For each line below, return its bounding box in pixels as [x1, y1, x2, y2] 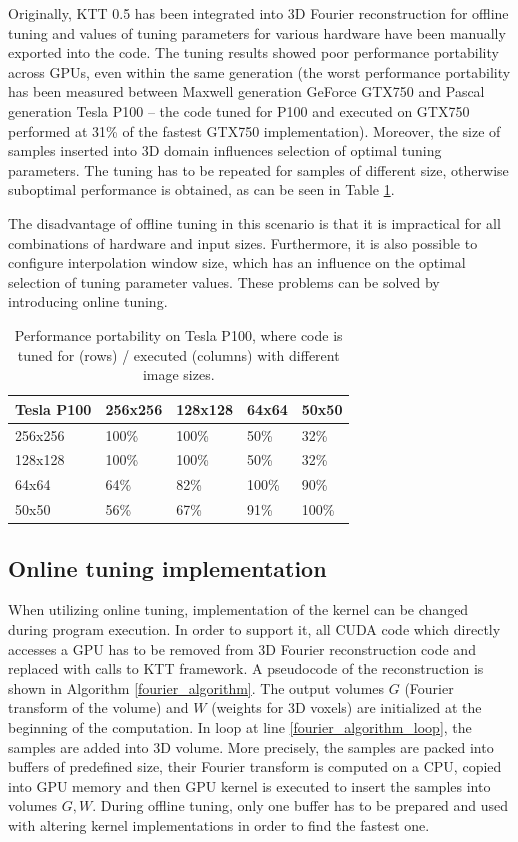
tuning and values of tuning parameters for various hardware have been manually [8, 22, 506, 43]
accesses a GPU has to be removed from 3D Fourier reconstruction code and [8, 638, 476, 659]
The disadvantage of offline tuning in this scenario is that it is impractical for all [8, 212, 501, 233]
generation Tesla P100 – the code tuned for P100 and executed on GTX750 [8, 100, 470, 121]
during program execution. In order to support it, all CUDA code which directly [8, 618, 501, 639]
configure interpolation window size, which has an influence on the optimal [8, 252, 466, 273]
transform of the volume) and [8, 697, 189, 718]
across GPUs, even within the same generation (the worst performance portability [8, 61, 511, 82]
